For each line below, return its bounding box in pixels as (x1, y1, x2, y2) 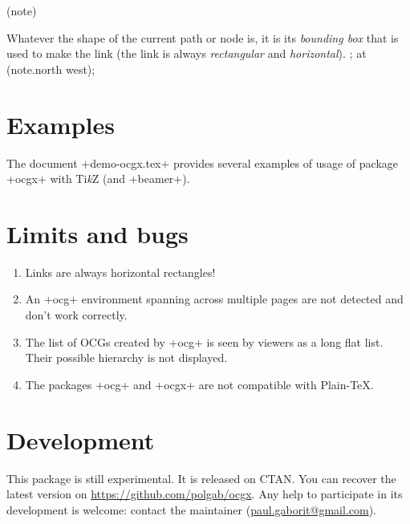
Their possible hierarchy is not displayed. (25, 349, 228, 366)
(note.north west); (6, 60, 95, 77)
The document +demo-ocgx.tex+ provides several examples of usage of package (6, 154, 398, 171)
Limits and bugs (6, 217, 189, 250)
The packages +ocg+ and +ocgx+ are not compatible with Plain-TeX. (25, 376, 374, 392)
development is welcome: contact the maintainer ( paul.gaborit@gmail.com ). (6, 501, 376, 518)
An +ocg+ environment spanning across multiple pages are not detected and (25, 290, 404, 307)
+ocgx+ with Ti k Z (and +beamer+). (6, 170, 190, 187)
